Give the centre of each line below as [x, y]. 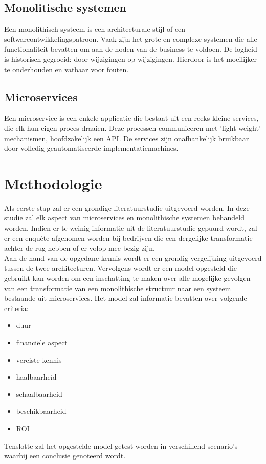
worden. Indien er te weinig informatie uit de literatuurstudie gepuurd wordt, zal [131, 228]
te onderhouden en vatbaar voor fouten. [66, 69]
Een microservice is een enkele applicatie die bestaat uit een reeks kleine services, [131, 118]
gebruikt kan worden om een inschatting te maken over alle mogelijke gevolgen [127, 278]
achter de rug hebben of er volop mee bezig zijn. [80, 248]
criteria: [16, 308]
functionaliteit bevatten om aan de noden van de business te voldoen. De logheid [131, 49]
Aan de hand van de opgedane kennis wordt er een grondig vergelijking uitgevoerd [133, 258]
